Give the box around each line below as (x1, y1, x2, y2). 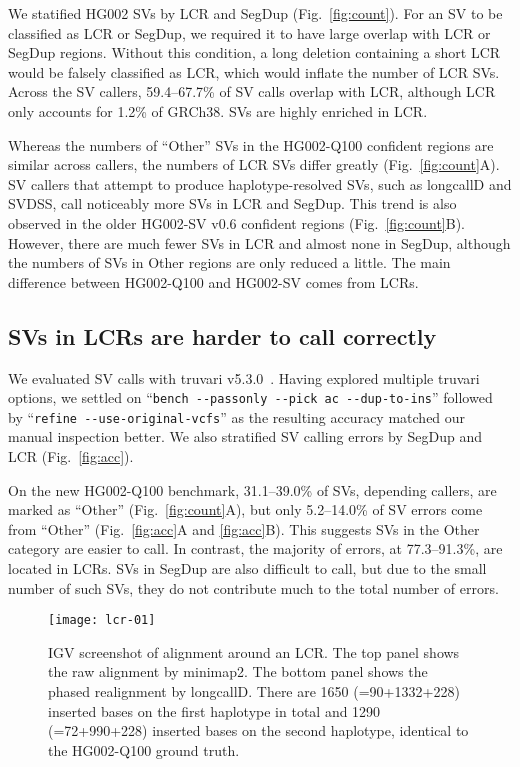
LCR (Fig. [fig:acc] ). (8, 446, 134, 467)
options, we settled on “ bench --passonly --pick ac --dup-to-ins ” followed (8, 387, 493, 408)
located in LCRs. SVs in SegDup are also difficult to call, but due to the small (8, 557, 487, 578)
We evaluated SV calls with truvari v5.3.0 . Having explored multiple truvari (8, 367, 480, 388)
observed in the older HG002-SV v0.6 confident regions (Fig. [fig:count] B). (8, 212, 465, 233)
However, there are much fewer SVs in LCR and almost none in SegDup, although (8, 232, 511, 253)
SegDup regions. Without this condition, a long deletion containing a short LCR (8, 42, 501, 63)
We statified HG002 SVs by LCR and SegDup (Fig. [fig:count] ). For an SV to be (8, 3, 503, 23)
